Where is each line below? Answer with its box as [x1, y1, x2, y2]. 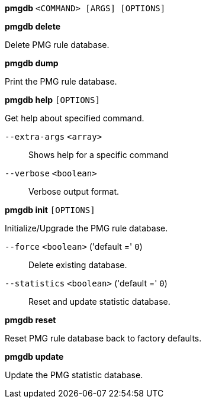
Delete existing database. [28, 260, 127, 270]
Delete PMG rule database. [5, 40, 110, 50]
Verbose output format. [28, 186, 120, 196]
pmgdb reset [5, 315, 56, 325]
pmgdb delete [5, 21, 61, 31]
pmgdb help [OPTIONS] [5, 95, 100, 105]
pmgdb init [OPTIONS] [5, 205, 95, 215]
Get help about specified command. [5, 113, 144, 123]
